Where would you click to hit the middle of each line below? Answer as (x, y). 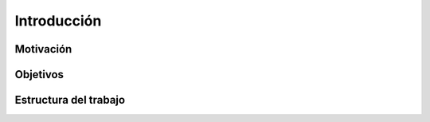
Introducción (58, 21)
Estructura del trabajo (70, 100)
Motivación (43, 49)
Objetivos (39, 75)
